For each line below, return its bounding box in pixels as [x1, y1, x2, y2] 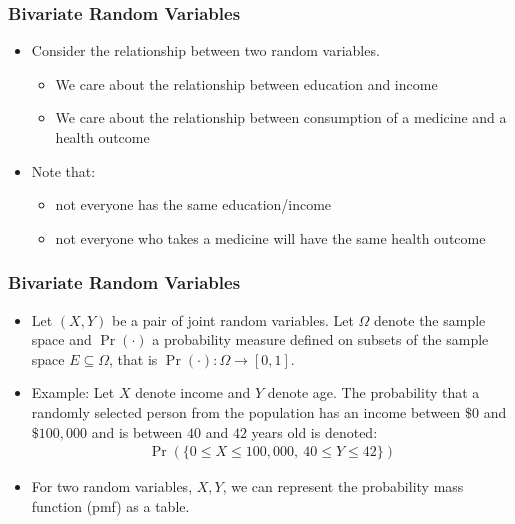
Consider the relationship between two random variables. [31, 40, 380, 61]
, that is [109, 348, 158, 369]
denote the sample [374, 309, 486, 330]
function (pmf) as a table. [31, 495, 190, 516]
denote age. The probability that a [267, 382, 480, 403]
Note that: [31, 160, 96, 181]
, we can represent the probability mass [222, 476, 464, 497]
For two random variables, [31, 476, 193, 497]
